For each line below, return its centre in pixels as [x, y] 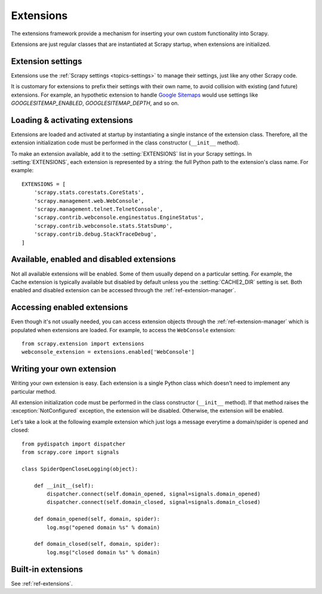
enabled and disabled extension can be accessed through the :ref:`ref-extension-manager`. [123, 290]
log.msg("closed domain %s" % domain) [103, 552]
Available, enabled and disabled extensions [93, 259]
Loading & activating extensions [72, 120]
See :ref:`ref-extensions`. [42, 583]
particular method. [34, 391]
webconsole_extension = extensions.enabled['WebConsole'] [108, 352]
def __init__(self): [64, 485]
